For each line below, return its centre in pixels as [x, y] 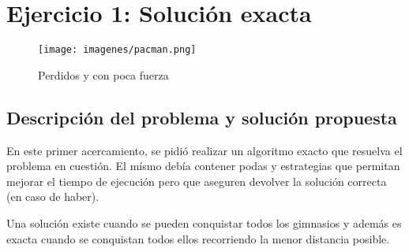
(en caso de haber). [53, 196]
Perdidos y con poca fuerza [103, 74]
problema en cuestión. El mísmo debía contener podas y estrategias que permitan [203, 166]
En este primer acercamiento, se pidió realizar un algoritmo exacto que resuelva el [204, 150]
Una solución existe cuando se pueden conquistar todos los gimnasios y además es [204, 222]
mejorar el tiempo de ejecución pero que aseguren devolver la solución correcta [197, 181]
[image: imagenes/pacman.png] [117, 50]
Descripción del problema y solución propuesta [202, 117]
